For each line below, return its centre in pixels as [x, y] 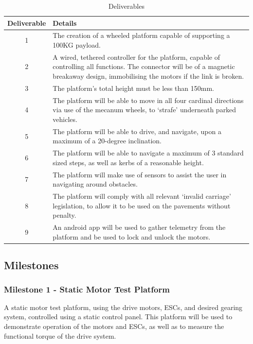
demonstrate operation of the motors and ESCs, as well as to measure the [114, 326]
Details [65, 23]
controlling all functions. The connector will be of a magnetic [144, 66]
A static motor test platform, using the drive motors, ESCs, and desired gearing [123, 307]
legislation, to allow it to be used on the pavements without [142, 205]
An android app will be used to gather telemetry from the [139, 227]
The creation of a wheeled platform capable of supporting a [141, 35]
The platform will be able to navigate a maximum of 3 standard [148, 153]
